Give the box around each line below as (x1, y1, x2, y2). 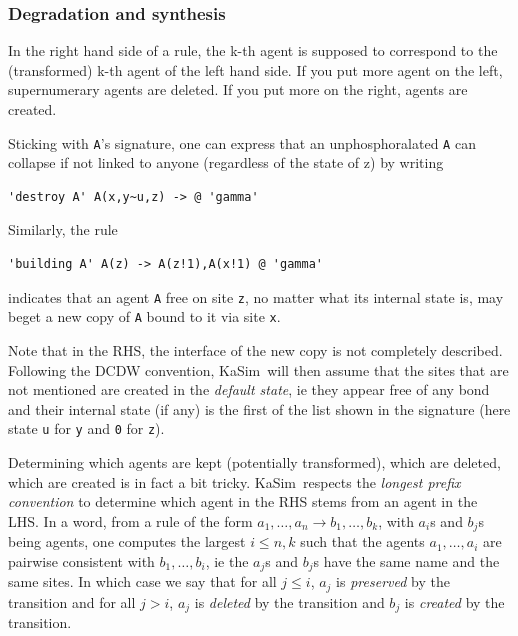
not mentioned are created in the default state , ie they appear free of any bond (8, 379, 490, 400)
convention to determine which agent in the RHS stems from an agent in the (8, 491, 478, 512)
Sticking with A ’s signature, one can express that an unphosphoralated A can (8, 132, 476, 153)
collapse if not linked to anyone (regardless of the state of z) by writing (8, 152, 444, 173)
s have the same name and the (313, 550, 500, 571)
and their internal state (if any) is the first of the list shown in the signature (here (8, 398, 511, 419)
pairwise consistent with (8, 550, 155, 571)
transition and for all (8, 591, 136, 612)
